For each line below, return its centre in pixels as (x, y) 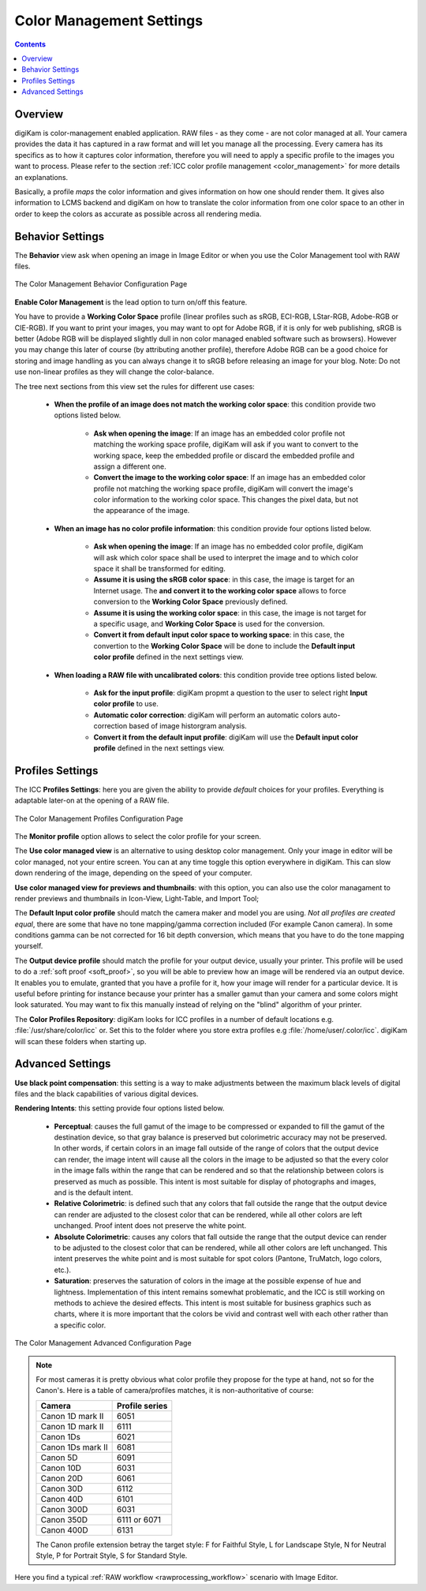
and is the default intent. (93, 1192)
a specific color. (80, 1325)
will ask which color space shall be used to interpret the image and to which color (226, 557)
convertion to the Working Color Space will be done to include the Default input (224, 646)
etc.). (62, 1270)
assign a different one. (130, 466)
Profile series (142, 1406)
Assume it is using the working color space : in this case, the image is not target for (230, 612)
